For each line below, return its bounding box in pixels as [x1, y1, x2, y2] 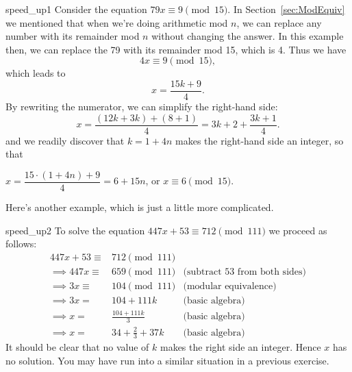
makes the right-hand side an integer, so [175, 133, 344, 147]
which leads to [5, 66, 66, 80]
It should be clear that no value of [5, 340, 149, 354]
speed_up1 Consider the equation [5, 2, 147, 16]
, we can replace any [236, 15, 322, 29]
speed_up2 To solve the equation [5, 223, 145, 237]
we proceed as [268, 223, 327, 237]
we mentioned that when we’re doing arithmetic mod [5, 15, 228, 29]
